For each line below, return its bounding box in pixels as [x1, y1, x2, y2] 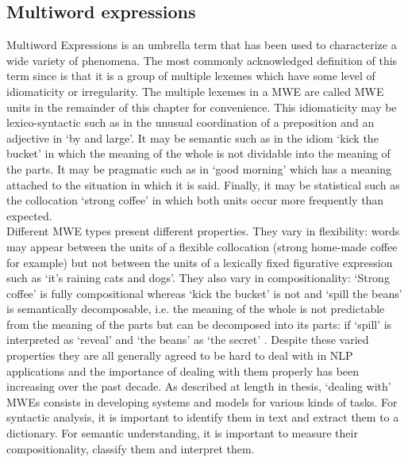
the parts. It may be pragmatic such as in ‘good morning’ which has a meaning [6, 160, 391, 177]
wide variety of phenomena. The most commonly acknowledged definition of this [6, 52, 398, 68]
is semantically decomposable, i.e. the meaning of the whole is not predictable [6, 300, 385, 317]
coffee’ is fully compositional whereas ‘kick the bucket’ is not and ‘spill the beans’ [6, 284, 402, 301]
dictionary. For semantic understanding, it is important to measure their [6, 425, 358, 441]
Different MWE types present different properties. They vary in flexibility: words [6, 223, 400, 239]
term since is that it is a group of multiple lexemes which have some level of [6, 67, 375, 84]
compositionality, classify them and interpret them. [6, 440, 255, 456]
